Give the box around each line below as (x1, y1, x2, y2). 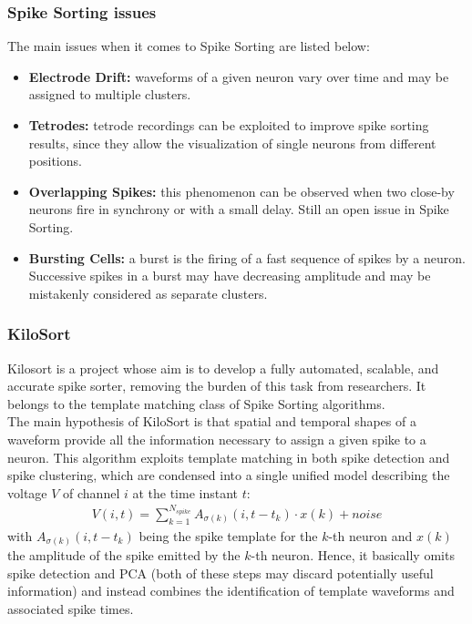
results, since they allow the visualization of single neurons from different (28, 133, 436, 152)
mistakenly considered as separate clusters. (28, 283, 268, 302)
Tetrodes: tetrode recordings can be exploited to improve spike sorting (28, 116, 429, 134)
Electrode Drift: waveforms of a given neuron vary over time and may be (28, 66, 449, 86)
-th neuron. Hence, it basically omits (251, 546, 455, 565)
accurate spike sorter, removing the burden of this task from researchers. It (7, 376, 426, 395)
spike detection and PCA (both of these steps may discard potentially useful (7, 563, 434, 582)
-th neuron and (328, 526, 413, 545)
